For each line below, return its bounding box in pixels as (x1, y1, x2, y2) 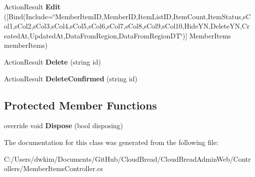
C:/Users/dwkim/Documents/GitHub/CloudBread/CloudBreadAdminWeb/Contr (4, 153, 251, 164)
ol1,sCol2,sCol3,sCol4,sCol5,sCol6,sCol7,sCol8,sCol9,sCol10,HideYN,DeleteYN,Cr (4, 21, 250, 31)
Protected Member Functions (4, 97, 157, 112)
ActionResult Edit (4, 1, 61, 11)
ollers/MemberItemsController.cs (4, 163, 103, 174)
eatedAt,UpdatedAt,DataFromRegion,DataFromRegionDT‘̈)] (4, 30, 187, 40)
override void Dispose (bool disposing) (4, 120, 123, 131)
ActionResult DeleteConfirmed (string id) (4, 73, 138, 83)
